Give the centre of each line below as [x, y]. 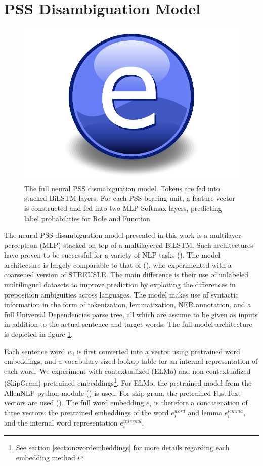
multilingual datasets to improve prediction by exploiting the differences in [120, 285]
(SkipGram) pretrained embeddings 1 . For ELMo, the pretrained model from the [128, 382]
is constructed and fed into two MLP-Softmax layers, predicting [123, 208]
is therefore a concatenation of [201, 403]
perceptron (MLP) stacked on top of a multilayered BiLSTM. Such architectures [129, 245]
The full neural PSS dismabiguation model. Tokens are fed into [122, 188]
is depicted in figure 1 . [39, 334]
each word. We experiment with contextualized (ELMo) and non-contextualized [127, 371]
